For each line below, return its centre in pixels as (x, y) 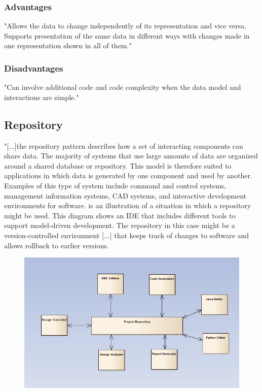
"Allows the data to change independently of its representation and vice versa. (125, 26)
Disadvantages (34, 68)
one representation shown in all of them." (68, 45)
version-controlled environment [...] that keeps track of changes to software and (127, 235)
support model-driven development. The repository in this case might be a (120, 225)
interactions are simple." (42, 97)
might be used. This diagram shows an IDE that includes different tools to (120, 215)
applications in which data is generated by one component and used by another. (128, 175)
